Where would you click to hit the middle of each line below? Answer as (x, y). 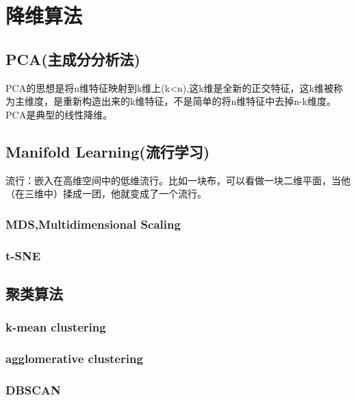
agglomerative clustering (74, 358)
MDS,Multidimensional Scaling (93, 224)
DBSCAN (33, 389)
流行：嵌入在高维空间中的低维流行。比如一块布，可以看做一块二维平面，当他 (178, 180)
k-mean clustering (56, 327)
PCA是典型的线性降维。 (59, 114)
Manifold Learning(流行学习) (108, 151)
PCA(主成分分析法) (73, 59)
